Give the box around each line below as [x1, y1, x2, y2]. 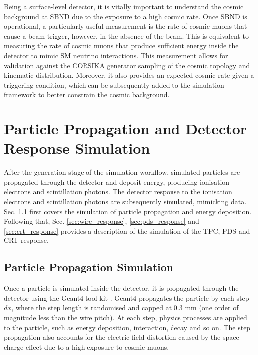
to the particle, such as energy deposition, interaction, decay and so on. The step [4, 322, 251, 332]
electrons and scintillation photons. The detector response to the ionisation [4, 186, 232, 197]
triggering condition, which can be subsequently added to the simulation [4, 79, 224, 90]
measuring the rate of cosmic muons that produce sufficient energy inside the [4, 40, 239, 51]
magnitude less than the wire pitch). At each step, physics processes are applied [4, 312, 247, 322]
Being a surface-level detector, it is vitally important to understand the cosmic [4, 1, 244, 11]
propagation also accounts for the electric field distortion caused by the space [4, 332, 239, 342]
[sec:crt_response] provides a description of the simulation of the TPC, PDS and [4, 225, 250, 236]
